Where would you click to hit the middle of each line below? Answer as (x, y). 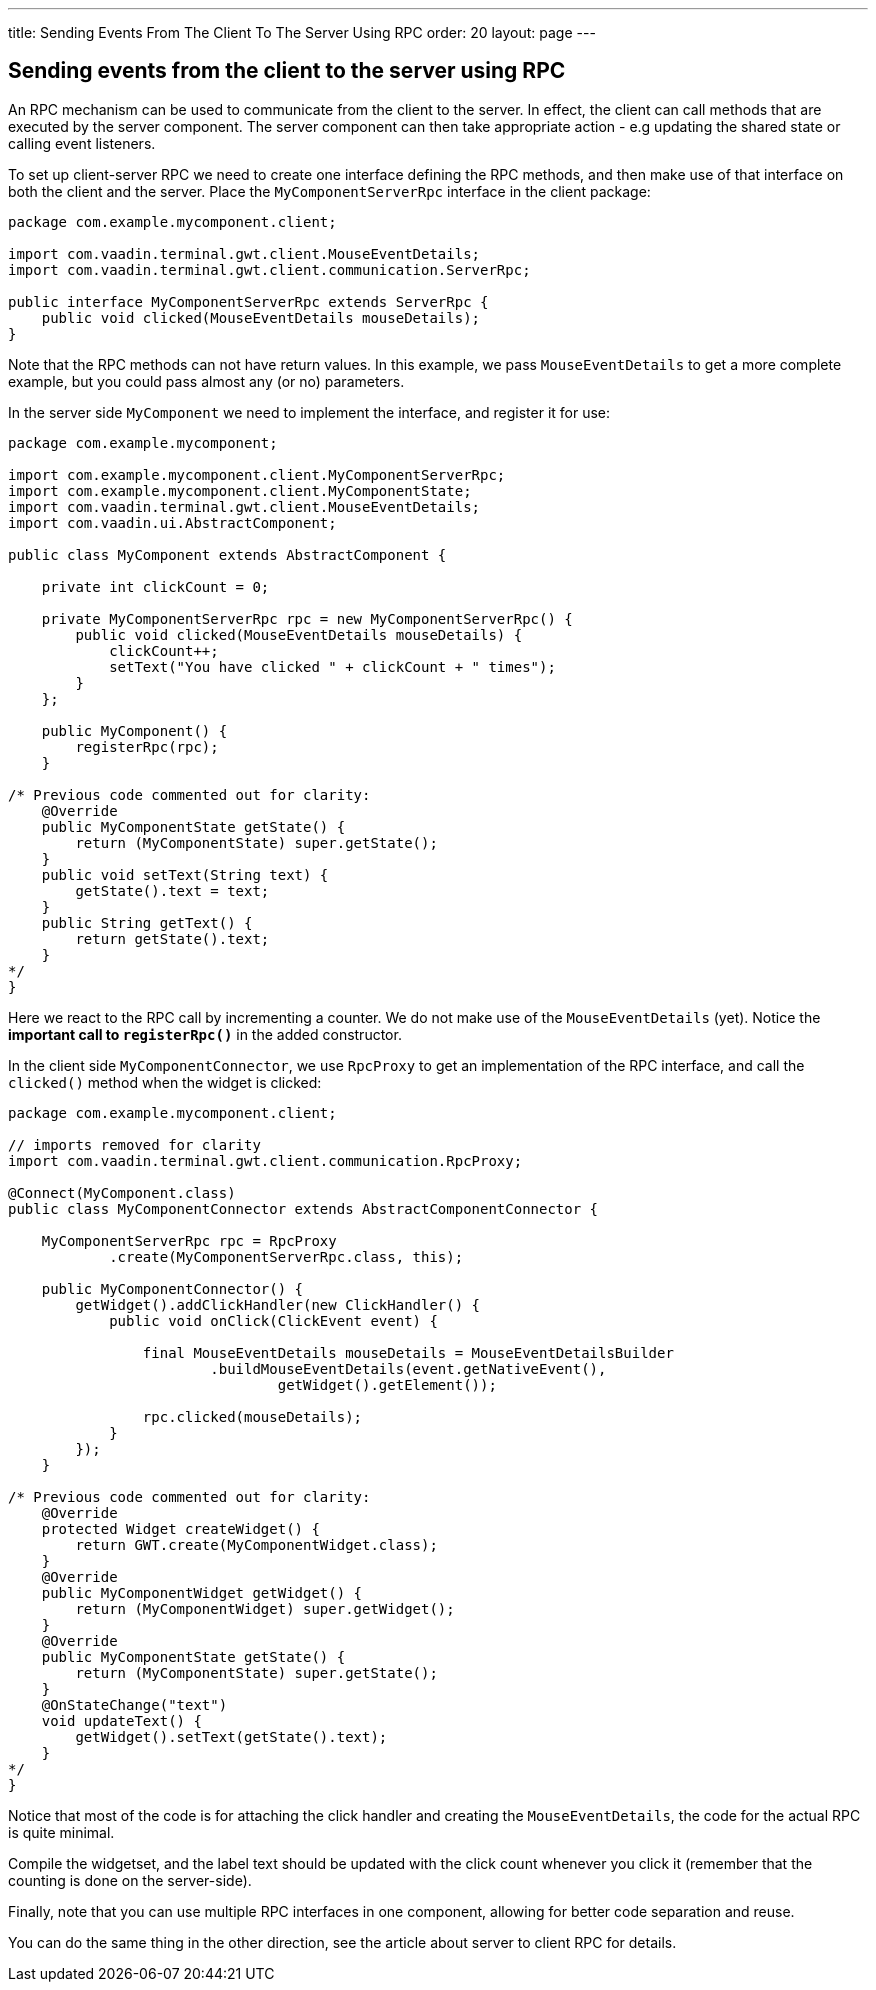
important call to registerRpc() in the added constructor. (205, 1034)
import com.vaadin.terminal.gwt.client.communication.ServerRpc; (269, 269)
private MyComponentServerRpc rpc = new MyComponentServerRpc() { (307, 618)
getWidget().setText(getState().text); (231, 1736)
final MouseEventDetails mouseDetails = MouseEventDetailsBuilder (408, 1352)
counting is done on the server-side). (130, 1880)
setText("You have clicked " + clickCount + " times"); (332, 666)
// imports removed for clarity (134, 1144)
